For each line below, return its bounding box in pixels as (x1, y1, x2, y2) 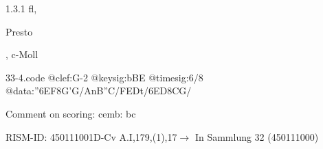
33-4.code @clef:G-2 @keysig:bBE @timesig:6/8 (5, 70, 203, 84)
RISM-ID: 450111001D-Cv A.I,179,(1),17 (5, 129, 177, 144)
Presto (5, 24, 33, 38)
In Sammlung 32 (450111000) (194, 129, 319, 144)
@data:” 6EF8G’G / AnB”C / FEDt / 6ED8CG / (5, 83, 192, 98)
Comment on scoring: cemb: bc (5, 106, 136, 120)
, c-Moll (5, 47, 38, 62)
